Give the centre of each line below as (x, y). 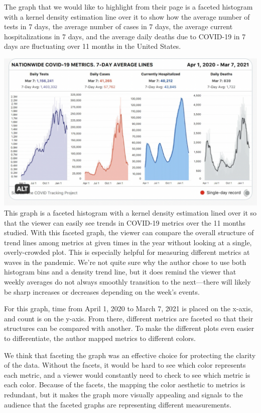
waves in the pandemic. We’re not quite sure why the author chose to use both (125, 262)
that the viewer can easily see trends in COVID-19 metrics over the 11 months (125, 222)
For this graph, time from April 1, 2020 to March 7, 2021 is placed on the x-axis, (128, 308)
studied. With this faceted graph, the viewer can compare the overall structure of (129, 232)
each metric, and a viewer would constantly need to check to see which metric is (127, 374)
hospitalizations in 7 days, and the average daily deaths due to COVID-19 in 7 (125, 36)
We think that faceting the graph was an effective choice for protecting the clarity (130, 355)
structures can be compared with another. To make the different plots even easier (129, 328)
